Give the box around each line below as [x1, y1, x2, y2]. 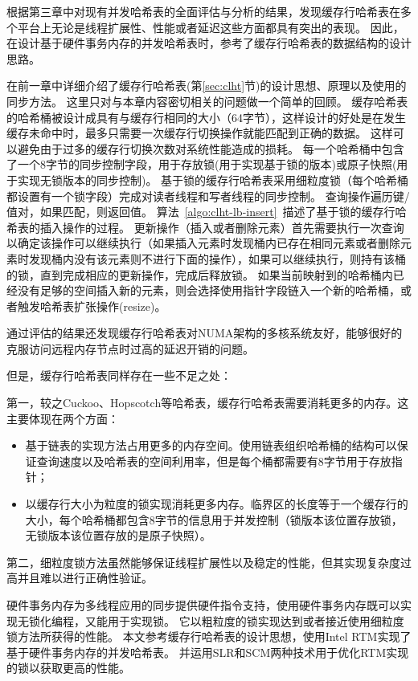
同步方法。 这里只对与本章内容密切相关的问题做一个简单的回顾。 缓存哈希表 [6, 92, 408, 109]
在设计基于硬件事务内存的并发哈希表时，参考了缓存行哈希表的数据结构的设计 [6, 35, 412, 51]
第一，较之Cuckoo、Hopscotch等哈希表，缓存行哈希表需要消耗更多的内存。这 [6, 394, 409, 411]
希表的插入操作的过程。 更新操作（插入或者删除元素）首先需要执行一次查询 [6, 218, 404, 235]
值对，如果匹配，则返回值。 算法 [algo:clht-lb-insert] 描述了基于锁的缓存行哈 [6, 203, 407, 220]
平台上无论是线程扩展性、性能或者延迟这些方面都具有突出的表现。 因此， [17, 18, 404, 35]
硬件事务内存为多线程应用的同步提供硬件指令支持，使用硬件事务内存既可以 [6, 597, 400, 613]
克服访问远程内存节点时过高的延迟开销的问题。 [6, 340, 254, 357]
